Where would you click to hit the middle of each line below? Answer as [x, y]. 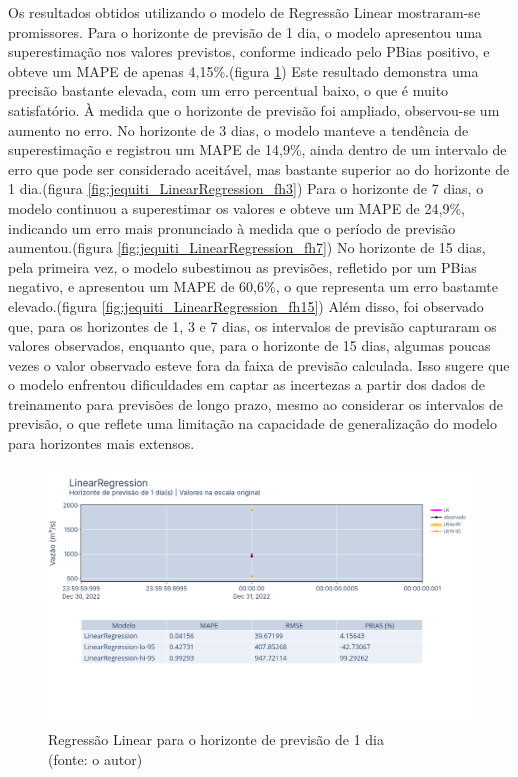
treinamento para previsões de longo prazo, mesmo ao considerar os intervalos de [255, 403]
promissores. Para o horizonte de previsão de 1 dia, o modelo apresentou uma [245, 31]
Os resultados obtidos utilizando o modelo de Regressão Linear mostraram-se [244, 12]
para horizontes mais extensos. [101, 443]
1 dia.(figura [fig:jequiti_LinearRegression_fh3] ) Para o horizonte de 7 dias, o [246, 188]
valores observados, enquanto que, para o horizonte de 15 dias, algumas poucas [249, 345]
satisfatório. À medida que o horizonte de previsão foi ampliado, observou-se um [254, 109]
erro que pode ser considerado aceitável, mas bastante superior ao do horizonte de [259, 168]
